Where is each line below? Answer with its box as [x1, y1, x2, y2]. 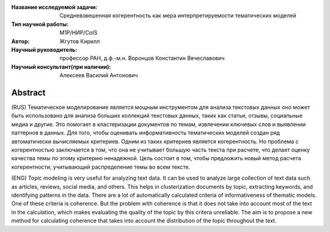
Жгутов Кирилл [59, 37, 100, 45]
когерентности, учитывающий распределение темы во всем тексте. [11, 163, 191, 170]
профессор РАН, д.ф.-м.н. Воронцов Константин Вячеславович [59, 55, 225, 62]
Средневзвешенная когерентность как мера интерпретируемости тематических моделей [59, 12, 296, 19]
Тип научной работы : [11, 20, 69, 27]
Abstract [11, 87, 46, 97]
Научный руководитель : [11, 46, 78, 53]
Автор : [11, 37, 30, 45]
